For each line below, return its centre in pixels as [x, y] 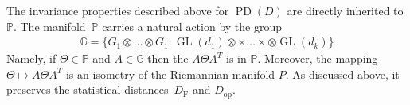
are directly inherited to [345, 10]
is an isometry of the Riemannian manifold [170, 74]
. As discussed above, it [342, 74]
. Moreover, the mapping [318, 58]
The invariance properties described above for [118, 10]
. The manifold [49, 26]
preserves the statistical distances [88, 89]
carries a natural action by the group [192, 26]
